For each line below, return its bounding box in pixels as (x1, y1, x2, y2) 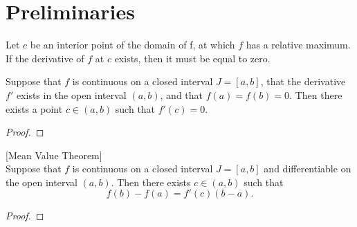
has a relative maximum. (246, 37, 351, 52)
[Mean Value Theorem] (6, 147, 102, 162)
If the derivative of (6, 51, 84, 65)
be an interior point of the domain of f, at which (30, 37, 235, 52)
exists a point (6, 101, 63, 116)
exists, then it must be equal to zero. (114, 51, 271, 65)
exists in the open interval (16, 87, 127, 102)
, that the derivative (260, 74, 346, 89)
